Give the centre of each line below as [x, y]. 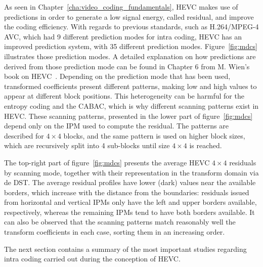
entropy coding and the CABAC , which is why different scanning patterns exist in [131, 105]
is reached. [206, 145]
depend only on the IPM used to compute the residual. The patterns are [116, 126]
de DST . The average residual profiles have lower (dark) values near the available [130, 182]
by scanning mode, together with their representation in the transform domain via [131, 172]
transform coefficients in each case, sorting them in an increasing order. [115, 232]
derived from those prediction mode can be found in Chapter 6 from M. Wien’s [127, 66]
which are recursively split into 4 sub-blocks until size [87, 145]
